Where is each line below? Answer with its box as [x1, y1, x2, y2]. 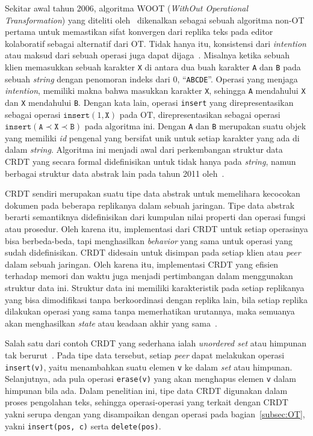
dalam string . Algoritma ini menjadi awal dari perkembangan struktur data [5, 143, 283, 156]
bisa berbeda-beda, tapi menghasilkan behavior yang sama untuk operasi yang [5, 234, 293, 247]
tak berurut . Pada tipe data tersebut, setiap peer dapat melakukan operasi [5, 348, 285, 361]
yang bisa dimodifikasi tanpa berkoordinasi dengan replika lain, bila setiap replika [5, 293, 308, 306]
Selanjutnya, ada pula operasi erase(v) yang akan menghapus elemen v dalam [5, 372, 296, 385]
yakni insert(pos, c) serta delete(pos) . [5, 419, 161, 432]
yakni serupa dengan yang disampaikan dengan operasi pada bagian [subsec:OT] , [5, 408, 305, 420]
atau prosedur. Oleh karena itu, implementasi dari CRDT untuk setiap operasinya [5, 223, 308, 235]
